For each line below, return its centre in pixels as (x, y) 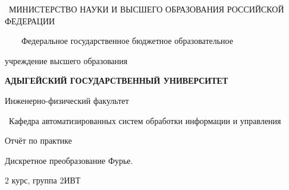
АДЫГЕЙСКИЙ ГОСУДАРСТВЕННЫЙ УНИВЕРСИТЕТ (117, 80)
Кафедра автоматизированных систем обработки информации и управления (145, 120)
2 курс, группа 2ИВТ (43, 180)
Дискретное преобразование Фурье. (69, 160)
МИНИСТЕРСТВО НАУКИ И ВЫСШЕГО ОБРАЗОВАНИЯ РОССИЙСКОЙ (146, 9)
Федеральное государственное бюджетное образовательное (127, 41)
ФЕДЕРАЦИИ (30, 20)
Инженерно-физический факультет (67, 100)
